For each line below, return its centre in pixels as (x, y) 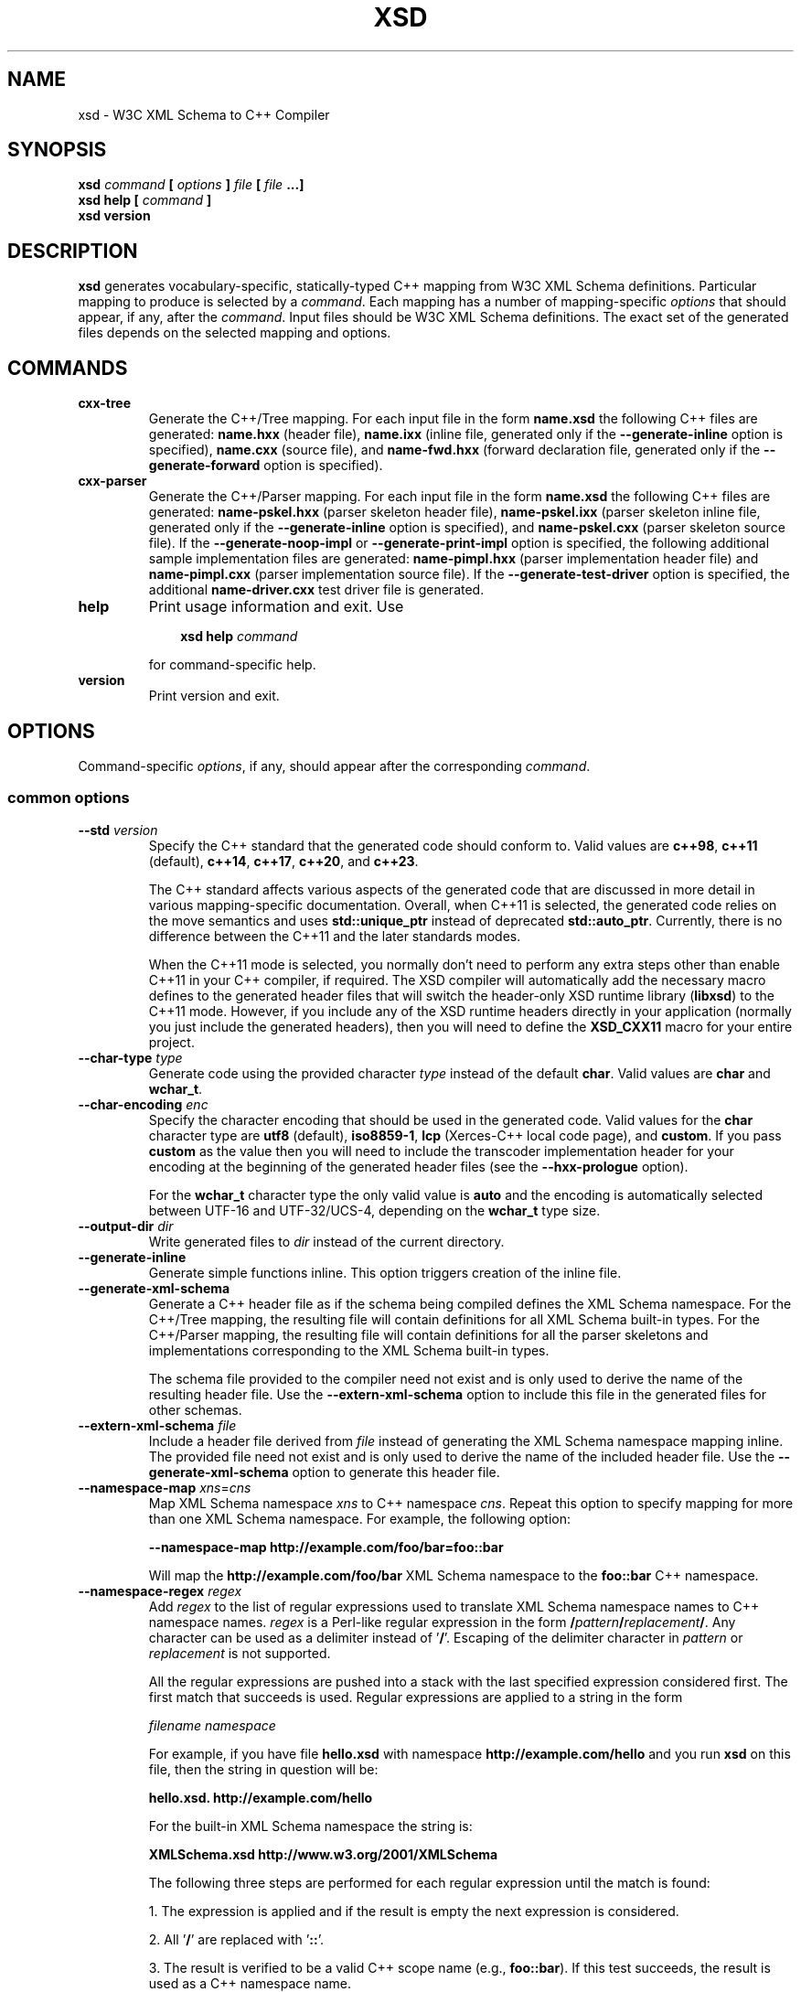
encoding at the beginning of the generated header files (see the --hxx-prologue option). (418, 1166)
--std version (118, 830)
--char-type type (130, 1057)
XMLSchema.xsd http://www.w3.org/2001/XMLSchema (323, 1854)
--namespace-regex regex (160, 1590)
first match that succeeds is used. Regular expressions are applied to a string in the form (416, 1697)
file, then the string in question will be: (263, 1769)
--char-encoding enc (143, 1104)
